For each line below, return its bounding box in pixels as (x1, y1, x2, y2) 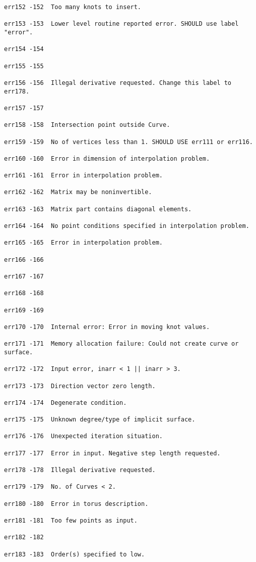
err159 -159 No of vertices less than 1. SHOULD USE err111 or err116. (4, 138, 253, 146)
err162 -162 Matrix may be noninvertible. (4, 189, 152, 196)
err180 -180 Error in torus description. (4, 500, 149, 507)
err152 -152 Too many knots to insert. (4, 4, 142, 11)
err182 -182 (4, 534, 44, 541)
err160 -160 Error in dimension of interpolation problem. (4, 155, 210, 162)
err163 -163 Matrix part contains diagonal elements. (4, 205, 192, 213)
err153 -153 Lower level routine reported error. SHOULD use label (4, 20, 239, 28)
